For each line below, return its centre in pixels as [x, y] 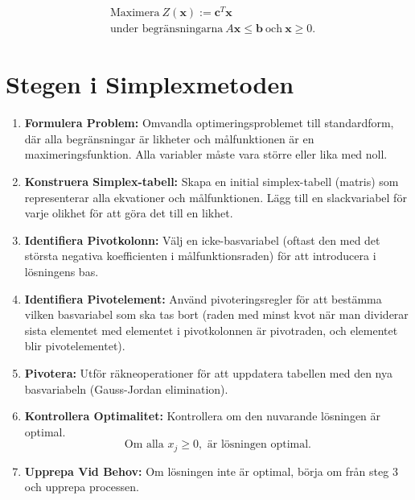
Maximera [135, 13]
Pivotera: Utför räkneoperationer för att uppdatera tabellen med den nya [208, 372]
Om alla [144, 445]
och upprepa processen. [82, 487]
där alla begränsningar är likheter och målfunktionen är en [169, 138]
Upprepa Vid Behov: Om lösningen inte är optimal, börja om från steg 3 [211, 471]
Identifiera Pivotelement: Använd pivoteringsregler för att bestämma [203, 298]
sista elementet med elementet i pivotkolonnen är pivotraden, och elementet [211, 330]
